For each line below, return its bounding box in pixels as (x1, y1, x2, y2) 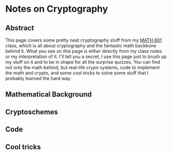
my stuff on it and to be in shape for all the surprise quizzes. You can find (5, 59, 160, 65)
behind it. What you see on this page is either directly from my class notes (5, 48, 162, 54)
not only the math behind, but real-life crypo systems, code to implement (5, 65, 160, 70)
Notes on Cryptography (5, 3, 108, 15)
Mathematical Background (5, 90, 92, 99)
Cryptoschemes (5, 107, 58, 116)
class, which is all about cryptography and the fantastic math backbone (5, 43, 157, 49)
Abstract (5, 24, 34, 32)
